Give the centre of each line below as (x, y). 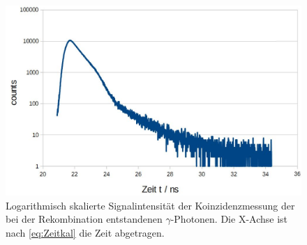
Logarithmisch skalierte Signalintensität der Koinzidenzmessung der (150, 205)
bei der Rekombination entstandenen (84, 219)
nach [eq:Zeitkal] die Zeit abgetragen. (85, 232)
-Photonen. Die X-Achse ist (229, 219)
